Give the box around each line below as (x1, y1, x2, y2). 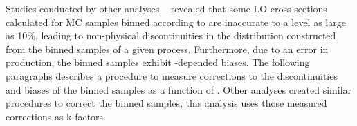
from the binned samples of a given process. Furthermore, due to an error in (6, 41, 329, 56)
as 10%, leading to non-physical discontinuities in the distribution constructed (6, 28, 336, 43)
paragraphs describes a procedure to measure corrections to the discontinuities (6, 68, 338, 83)
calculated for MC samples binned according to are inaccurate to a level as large (6, 14, 346, 29)
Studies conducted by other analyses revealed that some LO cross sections (6, 1, 327, 15)
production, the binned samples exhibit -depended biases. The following (6, 55, 310, 70)
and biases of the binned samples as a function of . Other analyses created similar (6, 82, 352, 96)
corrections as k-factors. (6, 109, 106, 123)
